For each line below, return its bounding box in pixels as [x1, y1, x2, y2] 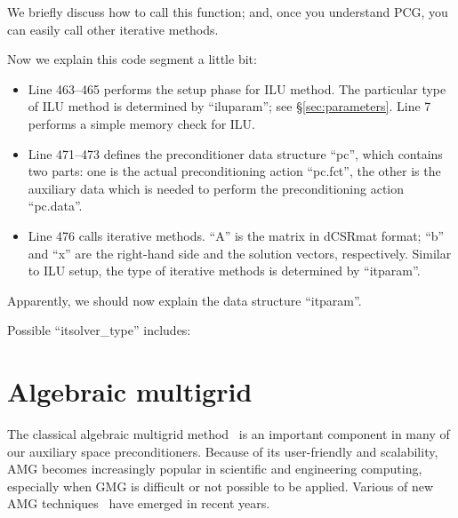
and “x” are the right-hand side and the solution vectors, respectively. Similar [28, 243, 452, 262]
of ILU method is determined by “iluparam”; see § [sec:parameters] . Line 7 [28, 97, 431, 116]
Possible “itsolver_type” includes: [7, 321, 191, 339]
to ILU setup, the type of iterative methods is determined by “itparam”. [28, 261, 421, 280]
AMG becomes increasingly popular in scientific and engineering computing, [7, 459, 422, 478]
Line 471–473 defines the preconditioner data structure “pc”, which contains [28, 144, 443, 163]
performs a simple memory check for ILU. [28, 114, 255, 132]
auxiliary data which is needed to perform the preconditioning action [28, 179, 405, 197]
